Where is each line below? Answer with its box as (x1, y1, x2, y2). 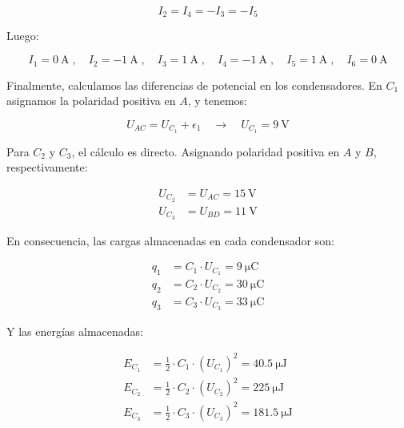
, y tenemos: (187, 92, 247, 109)
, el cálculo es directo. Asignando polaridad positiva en (71, 143, 340, 159)
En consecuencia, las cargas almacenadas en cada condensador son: (6, 232, 334, 248)
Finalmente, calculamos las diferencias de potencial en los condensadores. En (6, 76, 382, 93)
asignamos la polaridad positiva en (6, 92, 176, 109)
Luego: (6, 27, 39, 44)
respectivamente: (6, 159, 88, 176)
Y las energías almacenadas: (6, 322, 143, 339)
